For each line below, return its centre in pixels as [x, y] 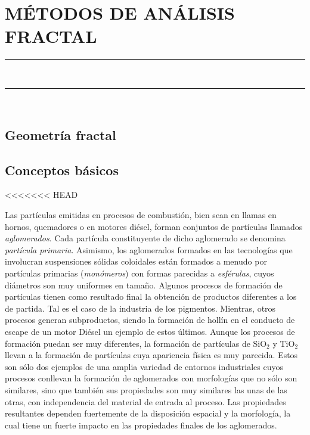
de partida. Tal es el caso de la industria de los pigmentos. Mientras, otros [140, 308]
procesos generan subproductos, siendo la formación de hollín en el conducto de [150, 320]
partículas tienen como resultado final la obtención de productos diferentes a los [151, 296]
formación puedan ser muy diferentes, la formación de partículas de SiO [136, 343]
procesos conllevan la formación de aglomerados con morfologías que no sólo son [151, 378]
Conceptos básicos [62, 170]
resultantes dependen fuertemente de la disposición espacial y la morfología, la [148, 413]
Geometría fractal [61, 134]
